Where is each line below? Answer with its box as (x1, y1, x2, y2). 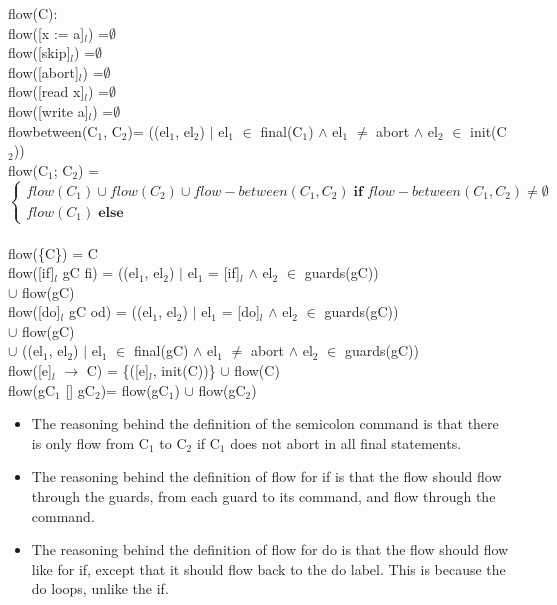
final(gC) (133, 340, 189, 361)
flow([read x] (8, 81, 85, 102)
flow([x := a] (8, 22, 85, 43)
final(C (260, 120, 303, 141)
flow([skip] (8, 42, 71, 63)
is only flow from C (31, 432, 149, 453)
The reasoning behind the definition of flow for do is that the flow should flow (31, 539, 509, 560)
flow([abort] (8, 61, 79, 82)
